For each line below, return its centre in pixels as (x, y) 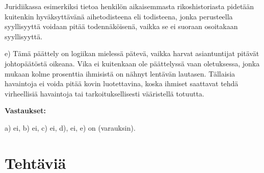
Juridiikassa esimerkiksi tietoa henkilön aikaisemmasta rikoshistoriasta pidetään (129, 6)
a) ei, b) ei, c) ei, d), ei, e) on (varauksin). (70, 127)
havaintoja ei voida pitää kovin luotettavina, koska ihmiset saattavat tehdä (122, 83)
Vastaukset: (25, 110)
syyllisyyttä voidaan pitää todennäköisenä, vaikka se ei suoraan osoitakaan (121, 26)
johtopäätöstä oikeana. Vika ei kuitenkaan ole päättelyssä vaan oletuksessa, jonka (132, 63)
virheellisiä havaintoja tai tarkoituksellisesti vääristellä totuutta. (104, 93)
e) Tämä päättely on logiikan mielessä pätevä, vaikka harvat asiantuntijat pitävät (132, 53)
